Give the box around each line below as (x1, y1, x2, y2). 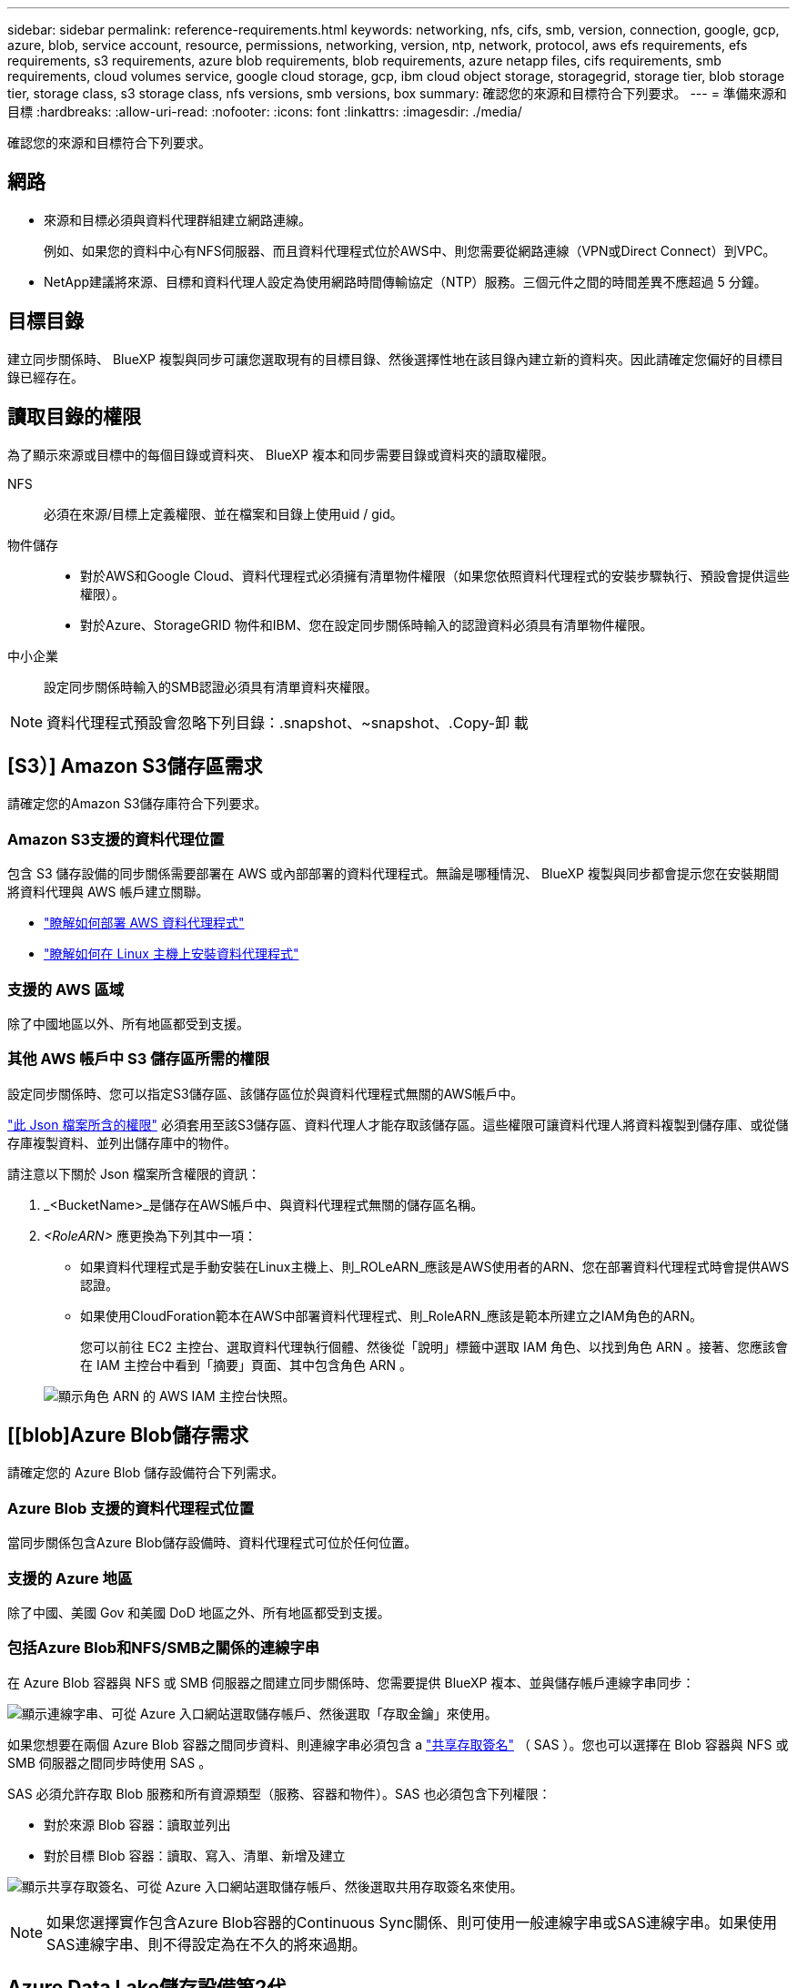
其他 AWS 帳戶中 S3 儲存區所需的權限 (7, 1050, 270, 1069)
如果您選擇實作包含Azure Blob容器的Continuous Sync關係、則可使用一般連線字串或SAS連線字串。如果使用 (46, 1912, 777, 1932)
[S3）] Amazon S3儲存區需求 (7, 754, 263, 777)
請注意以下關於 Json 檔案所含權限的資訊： (7, 1165, 260, 1182)
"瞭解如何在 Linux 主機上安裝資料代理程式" (44, 946, 299, 962)
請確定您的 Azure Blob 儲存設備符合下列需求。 (7, 1465, 285, 1481)
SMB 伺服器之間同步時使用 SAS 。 (7, 1754, 212, 1770)
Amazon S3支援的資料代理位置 (7, 829, 225, 848)
